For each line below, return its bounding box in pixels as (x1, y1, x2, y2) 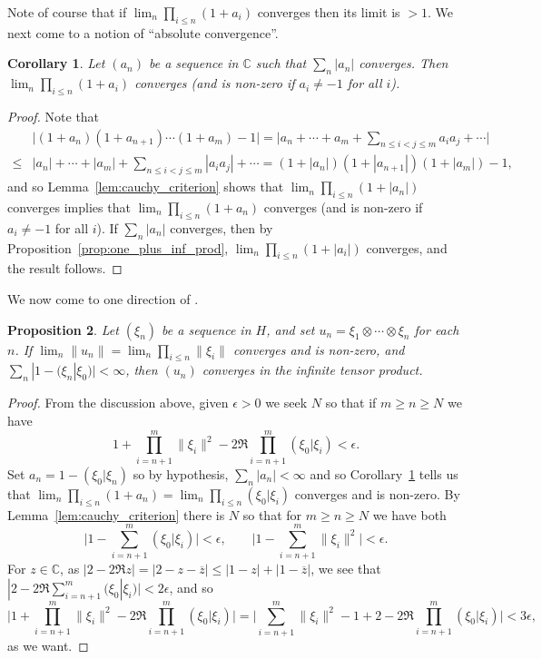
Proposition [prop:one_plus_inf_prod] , (7, 238, 229, 257)
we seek (265, 393, 308, 412)
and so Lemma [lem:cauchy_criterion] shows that (7, 177, 284, 196)
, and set (266, 320, 315, 339)
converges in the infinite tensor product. (202, 360, 423, 379)
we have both (372, 505, 447, 524)
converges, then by (170, 218, 273, 237)
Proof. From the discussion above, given (7, 393, 229, 412)
